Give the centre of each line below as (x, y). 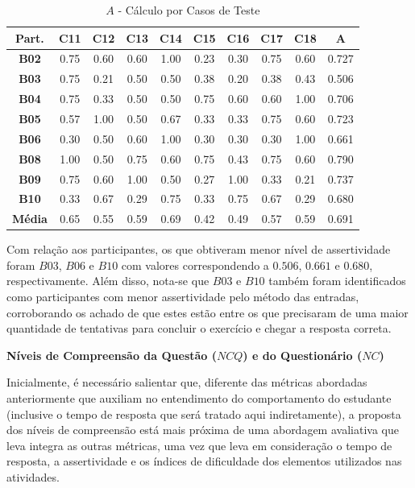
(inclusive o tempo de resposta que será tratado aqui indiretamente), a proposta (204, 414)
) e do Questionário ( (303, 355)
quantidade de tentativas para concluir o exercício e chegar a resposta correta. (199, 328)
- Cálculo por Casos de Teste (189, 10)
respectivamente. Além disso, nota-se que (108, 281)
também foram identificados (337, 281)
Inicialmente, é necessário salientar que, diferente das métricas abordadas (187, 382)
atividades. (33, 477)
